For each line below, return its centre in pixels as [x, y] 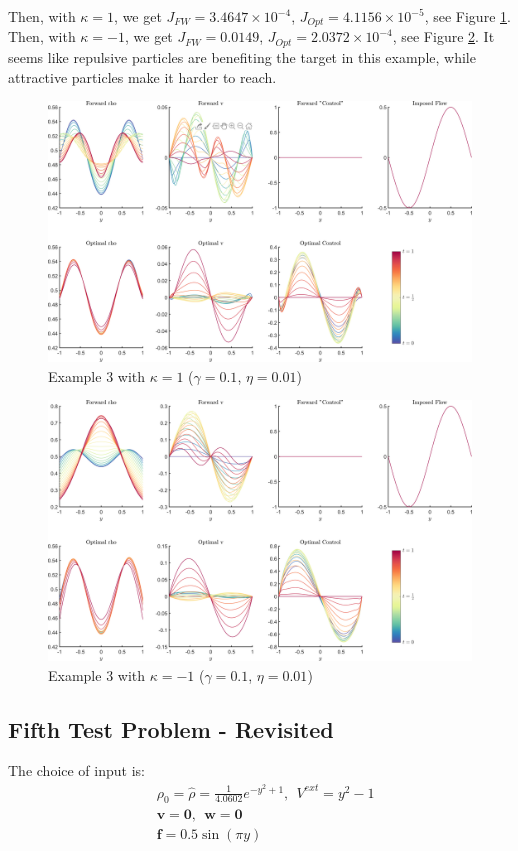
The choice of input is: [76, 770]
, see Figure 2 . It [443, 36]
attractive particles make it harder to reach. [142, 76]
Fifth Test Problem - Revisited [171, 728]
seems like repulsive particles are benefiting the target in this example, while [242, 56]
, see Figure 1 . [467, 16]
